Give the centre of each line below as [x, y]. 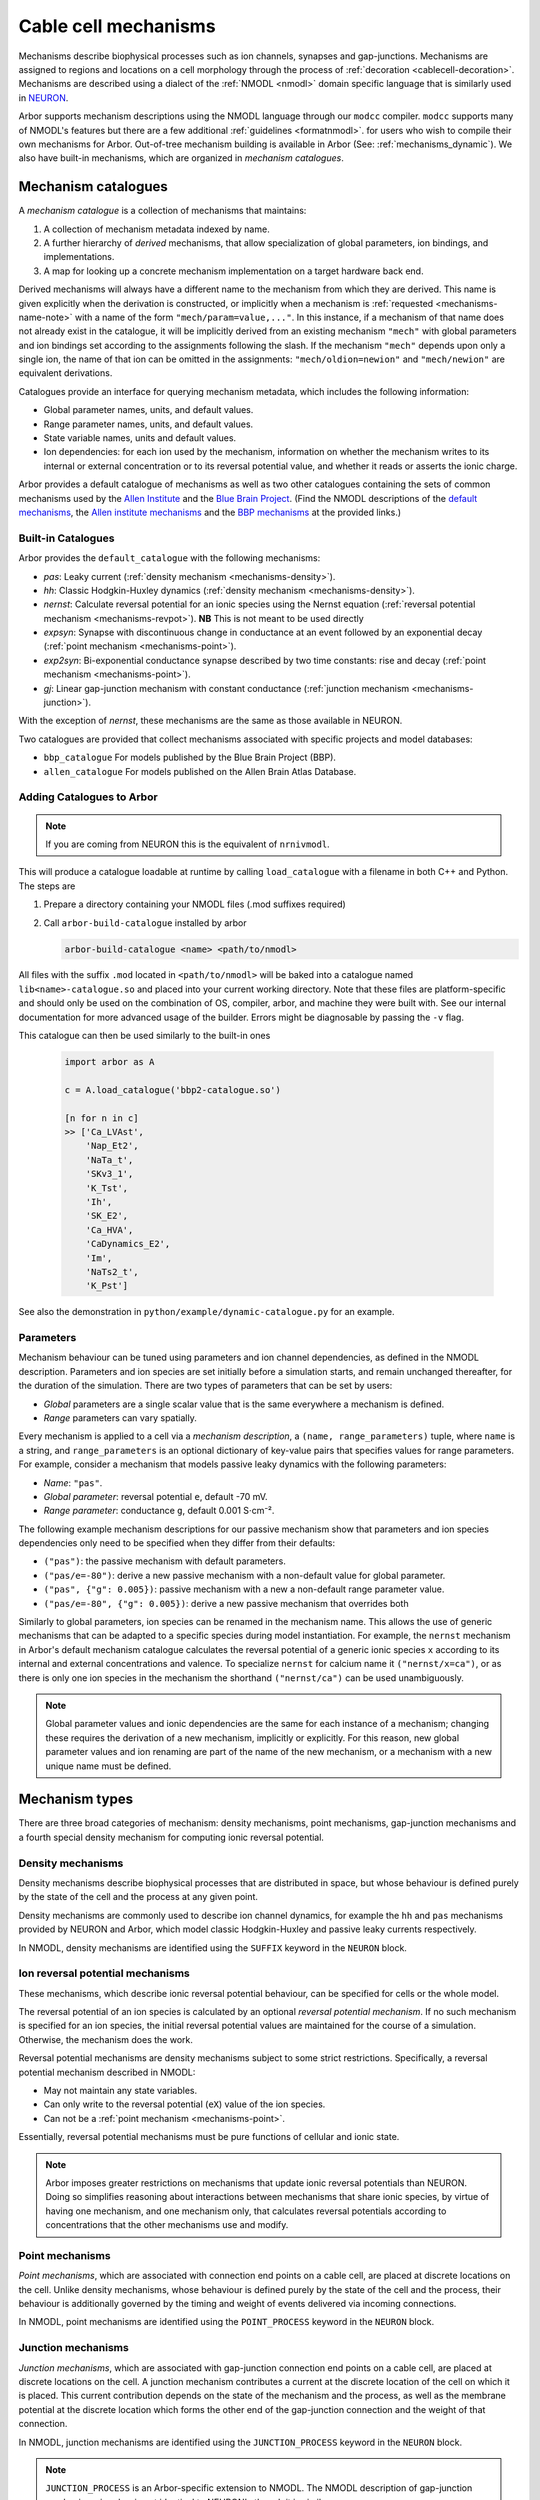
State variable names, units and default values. [140, 438]
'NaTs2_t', [112, 1271]
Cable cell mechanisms [117, 26]
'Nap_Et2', [112, 1146]
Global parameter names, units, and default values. [148, 410]
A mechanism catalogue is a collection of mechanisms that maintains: [162, 211]
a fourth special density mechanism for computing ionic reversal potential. [171, 1837]
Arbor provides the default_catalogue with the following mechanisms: [169, 558]
